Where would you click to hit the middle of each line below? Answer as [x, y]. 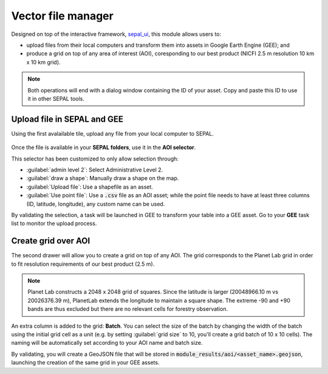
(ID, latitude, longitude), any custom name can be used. [96, 204]
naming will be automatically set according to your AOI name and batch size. [107, 343]
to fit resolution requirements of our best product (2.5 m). [83, 264]
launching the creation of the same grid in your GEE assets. [85, 362]
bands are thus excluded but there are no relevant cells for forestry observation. [128, 309]
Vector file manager [62, 16]
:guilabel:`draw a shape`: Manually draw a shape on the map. [103, 178]
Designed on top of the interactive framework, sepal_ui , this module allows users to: [116, 34]
